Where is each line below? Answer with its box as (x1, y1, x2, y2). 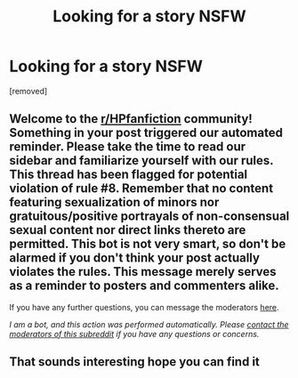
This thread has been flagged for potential (9, 167, 248, 182)
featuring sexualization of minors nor (9, 195, 220, 210)
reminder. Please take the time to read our (9, 140, 246, 155)
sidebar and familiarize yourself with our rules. (9, 153, 274, 168)
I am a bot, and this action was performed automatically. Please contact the (9, 318, 289, 330)
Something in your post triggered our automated (9, 125, 283, 141)
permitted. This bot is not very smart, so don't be (9, 237, 286, 252)
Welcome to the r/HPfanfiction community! (9, 111, 254, 126)
